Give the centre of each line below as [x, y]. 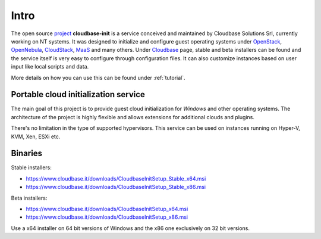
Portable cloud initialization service [78, 94]
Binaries [27, 153]
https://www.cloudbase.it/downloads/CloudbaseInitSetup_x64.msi [107, 209]
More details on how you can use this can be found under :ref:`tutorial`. [98, 77]
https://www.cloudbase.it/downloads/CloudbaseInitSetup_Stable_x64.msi [116, 178]
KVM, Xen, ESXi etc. [36, 136]
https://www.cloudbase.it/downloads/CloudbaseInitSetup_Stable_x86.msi [116, 187]
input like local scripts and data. [50, 67]
